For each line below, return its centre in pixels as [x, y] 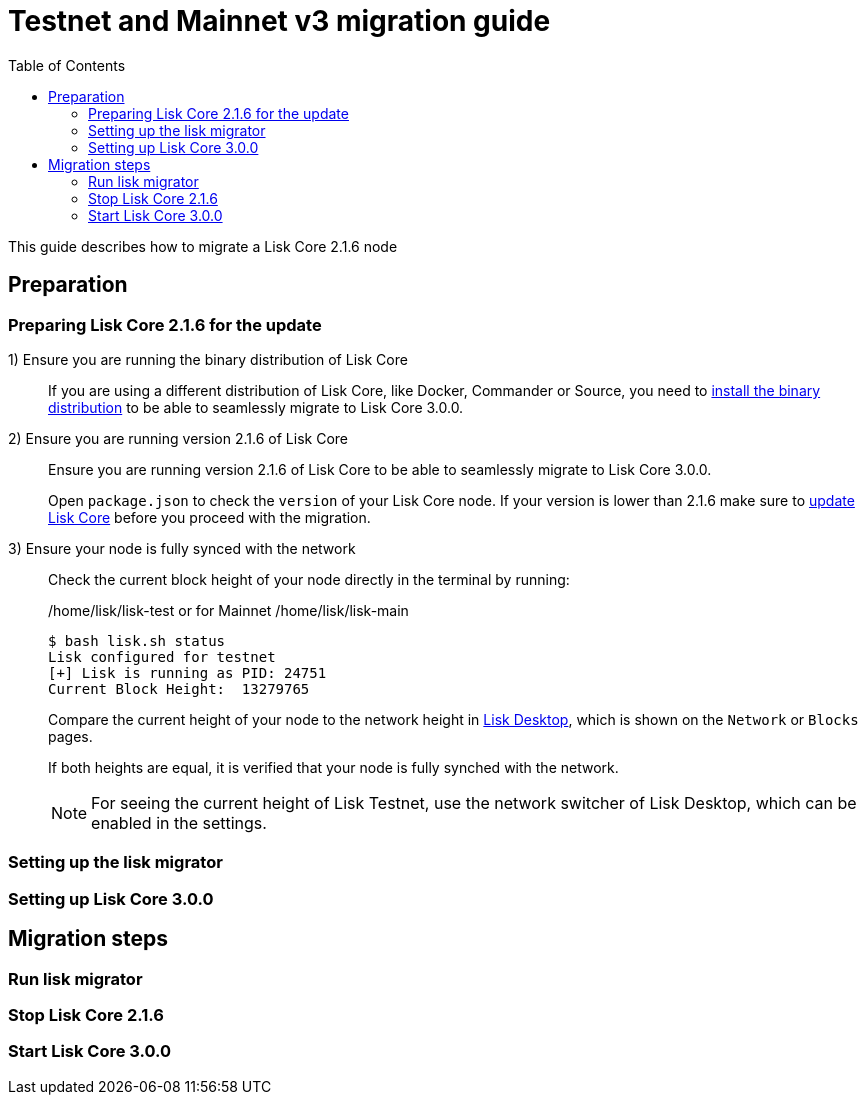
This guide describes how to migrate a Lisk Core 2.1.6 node [203, 246]
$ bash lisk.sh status [137, 640]
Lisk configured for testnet [162, 656]
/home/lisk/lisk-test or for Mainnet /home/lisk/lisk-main [228, 610]
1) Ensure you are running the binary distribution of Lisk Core [208, 359]
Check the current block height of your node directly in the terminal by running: [309, 579]
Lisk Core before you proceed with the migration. [209, 517]
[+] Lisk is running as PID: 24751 [187, 672]
